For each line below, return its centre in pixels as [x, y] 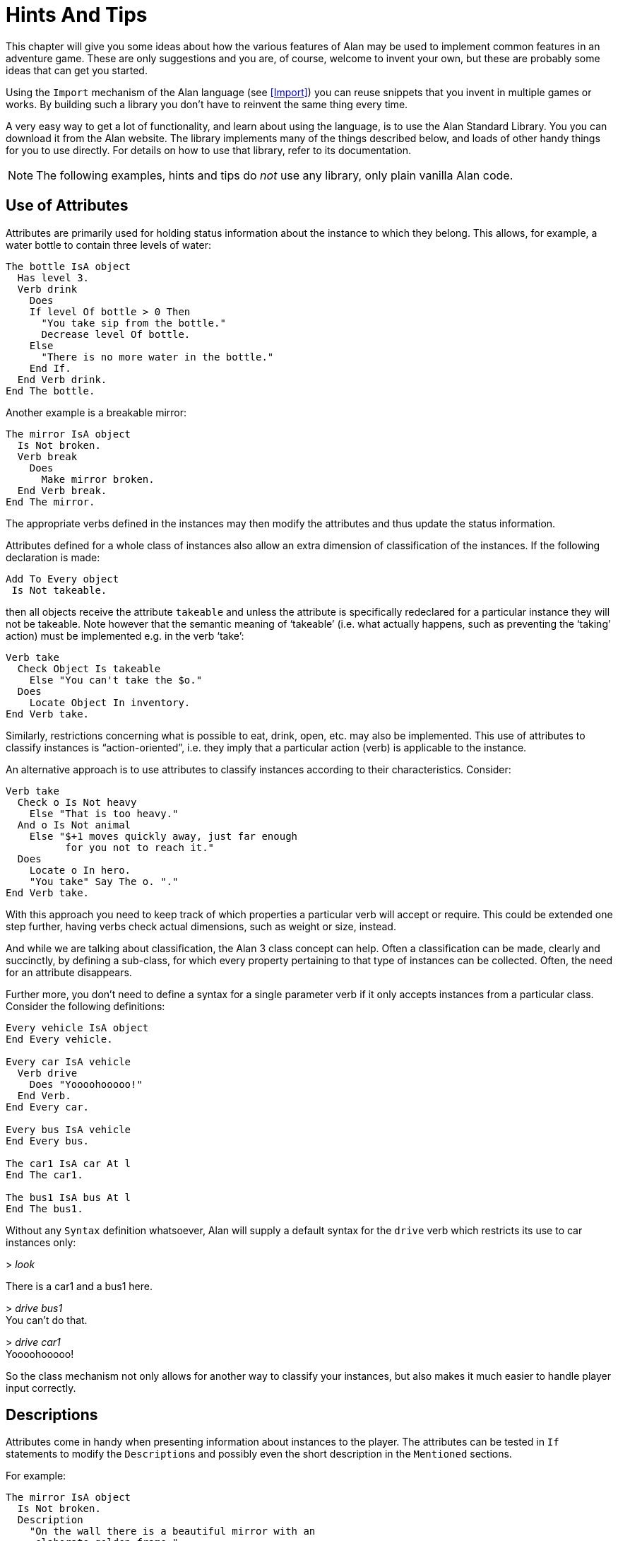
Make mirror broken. [98, 479]
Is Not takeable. [59, 590]
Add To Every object [63, 579]
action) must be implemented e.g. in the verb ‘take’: [125, 635]
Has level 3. [53, 277]
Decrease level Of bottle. [116, 334]
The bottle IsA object [69, 266]
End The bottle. [50, 391]
